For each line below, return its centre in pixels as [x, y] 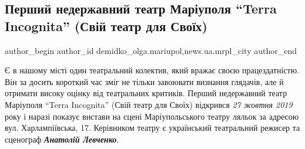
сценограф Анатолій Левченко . [62, 139]
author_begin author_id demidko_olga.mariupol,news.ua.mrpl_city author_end [151, 50]
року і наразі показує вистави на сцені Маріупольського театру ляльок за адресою [152, 116]
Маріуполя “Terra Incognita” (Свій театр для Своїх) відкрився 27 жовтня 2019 [149, 104]
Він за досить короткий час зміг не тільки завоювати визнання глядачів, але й [144, 81]
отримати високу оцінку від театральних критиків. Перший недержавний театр [146, 93]
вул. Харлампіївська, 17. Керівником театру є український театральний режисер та [152, 128]
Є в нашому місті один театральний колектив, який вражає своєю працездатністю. [152, 70]
